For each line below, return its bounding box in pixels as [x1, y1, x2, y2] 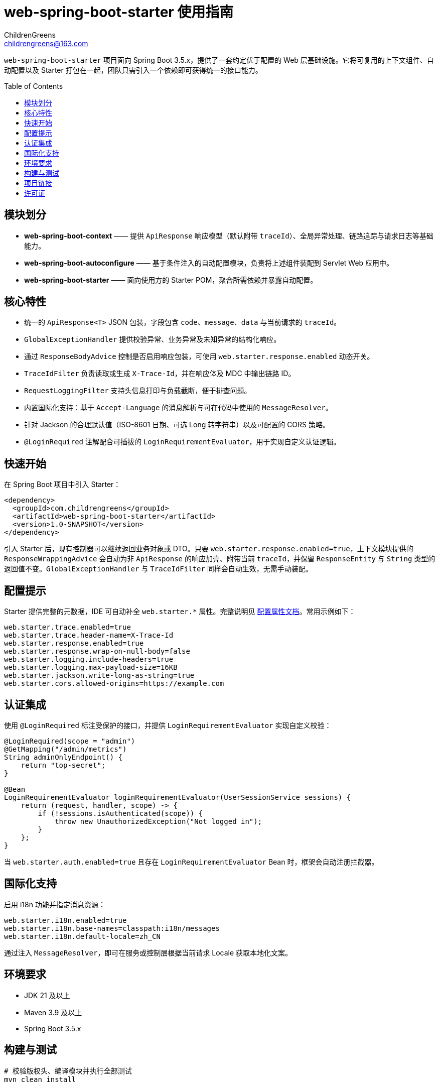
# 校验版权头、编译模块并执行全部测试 [4, 1066, 132, 1075]
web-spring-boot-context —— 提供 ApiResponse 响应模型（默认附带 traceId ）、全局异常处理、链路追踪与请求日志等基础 [24, 231, 433, 240]
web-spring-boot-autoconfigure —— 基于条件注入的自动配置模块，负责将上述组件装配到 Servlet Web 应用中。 [24, 258, 394, 267]
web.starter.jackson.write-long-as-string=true [4, 671, 195, 680]
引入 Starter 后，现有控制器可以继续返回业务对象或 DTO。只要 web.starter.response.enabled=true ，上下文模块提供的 [4, 544, 413, 553]
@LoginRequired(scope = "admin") [4, 737, 135, 745]
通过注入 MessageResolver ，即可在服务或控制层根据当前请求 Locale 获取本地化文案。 [4, 948, 292, 957]
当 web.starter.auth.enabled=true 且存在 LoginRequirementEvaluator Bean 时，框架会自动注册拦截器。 [4, 857, 379, 866]
